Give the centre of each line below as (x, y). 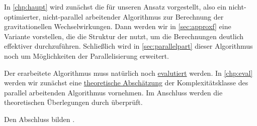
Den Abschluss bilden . (39, 119)
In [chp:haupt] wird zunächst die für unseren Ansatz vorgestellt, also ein (115, 7)
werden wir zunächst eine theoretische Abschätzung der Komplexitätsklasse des (126, 83)
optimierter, (22, 16)
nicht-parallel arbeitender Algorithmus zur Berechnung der (133, 16)
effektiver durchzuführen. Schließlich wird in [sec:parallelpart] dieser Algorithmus (128, 46)
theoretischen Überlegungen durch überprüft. (73, 102)
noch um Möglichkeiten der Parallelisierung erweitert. (87, 55)
